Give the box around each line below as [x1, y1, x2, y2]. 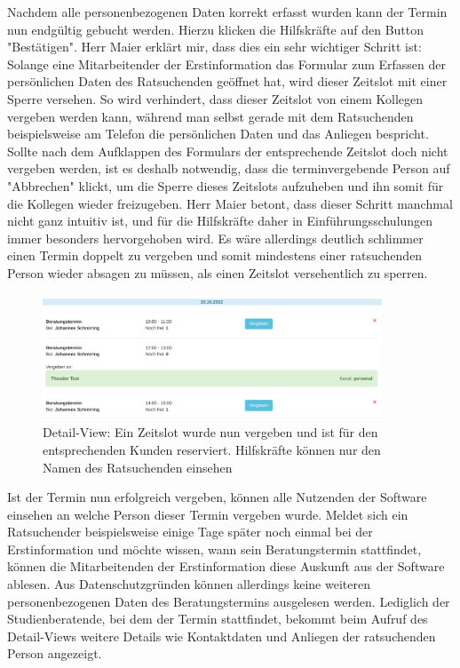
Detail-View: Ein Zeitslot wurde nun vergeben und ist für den [43, 423, 378, 441]
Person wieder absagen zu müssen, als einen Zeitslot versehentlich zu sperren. [7, 263, 428, 282]
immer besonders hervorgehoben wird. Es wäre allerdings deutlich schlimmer [7, 228, 424, 247]
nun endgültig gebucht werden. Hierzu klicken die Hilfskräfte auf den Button [7, 20, 424, 38]
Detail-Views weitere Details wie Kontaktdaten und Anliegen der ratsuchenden [7, 626, 436, 645]
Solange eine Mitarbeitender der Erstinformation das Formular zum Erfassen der [7, 54, 447, 73]
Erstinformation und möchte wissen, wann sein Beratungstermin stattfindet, [7, 539, 422, 558]
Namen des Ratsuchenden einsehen [43, 457, 233, 476]
